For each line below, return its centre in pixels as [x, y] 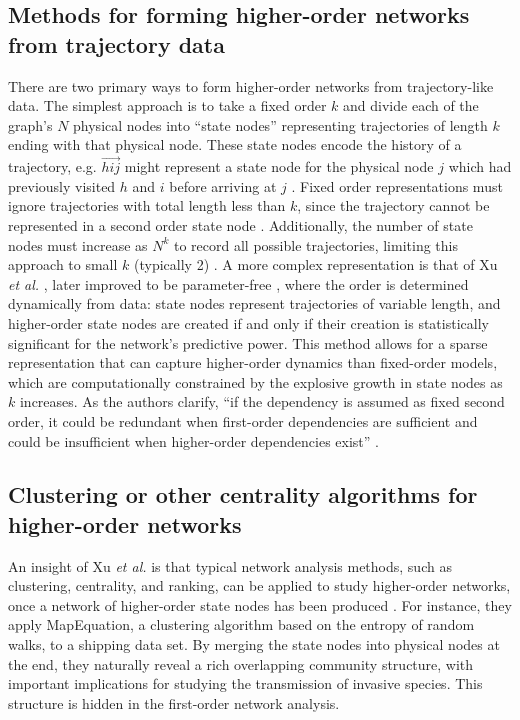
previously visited [62, 185]
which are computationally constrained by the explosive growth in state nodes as [255, 381]
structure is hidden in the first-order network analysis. [174, 702]
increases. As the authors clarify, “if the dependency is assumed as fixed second [262, 401]
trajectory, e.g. [52, 166]
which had [480, 166]
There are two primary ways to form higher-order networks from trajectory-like [251, 85]
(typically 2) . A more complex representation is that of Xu [316, 264]
